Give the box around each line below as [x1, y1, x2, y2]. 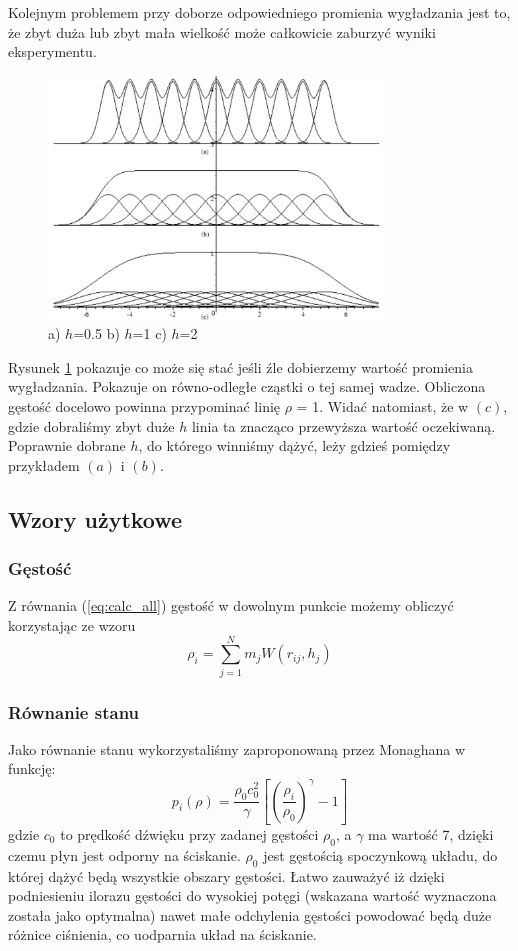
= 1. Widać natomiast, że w [296, 395, 469, 416]
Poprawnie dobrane [8, 435, 126, 456]
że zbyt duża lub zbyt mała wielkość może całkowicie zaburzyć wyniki [8, 21, 436, 42]
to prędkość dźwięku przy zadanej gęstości [60, 824, 319, 845]
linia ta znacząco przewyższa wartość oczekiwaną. [191, 415, 496, 436]
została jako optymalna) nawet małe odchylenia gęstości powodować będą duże [8, 904, 492, 925]
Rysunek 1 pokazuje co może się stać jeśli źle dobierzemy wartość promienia [8, 356, 473, 377]
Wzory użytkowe [8, 503, 183, 534]
